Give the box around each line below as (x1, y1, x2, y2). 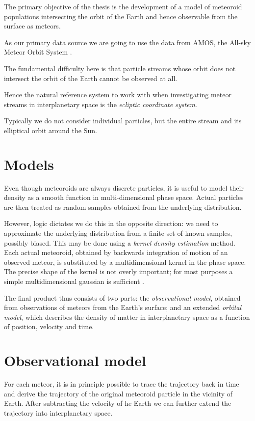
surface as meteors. (4, 21, 61, 31)
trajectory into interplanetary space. (4, 407, 113, 418)
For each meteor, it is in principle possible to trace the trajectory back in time (4, 379, 239, 389)
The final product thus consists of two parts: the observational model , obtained (4, 292, 241, 303)
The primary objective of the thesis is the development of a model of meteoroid (4, 1, 242, 11)
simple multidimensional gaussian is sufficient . (4, 276, 144, 286)
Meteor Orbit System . (4, 47, 72, 57)
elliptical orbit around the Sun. (4, 125, 97, 135)
